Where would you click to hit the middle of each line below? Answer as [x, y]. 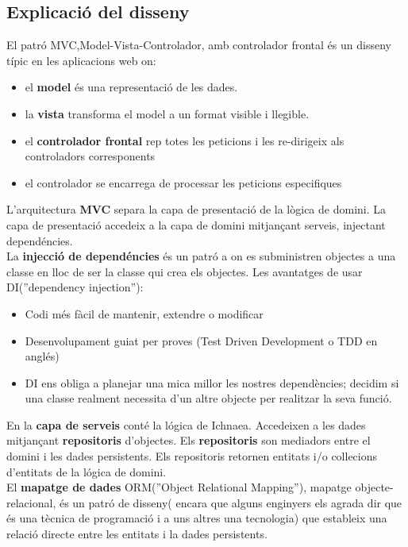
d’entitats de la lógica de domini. [87, 471]
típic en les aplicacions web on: [81, 60]
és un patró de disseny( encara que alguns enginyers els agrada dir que [231, 502]
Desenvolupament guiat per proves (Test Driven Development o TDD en [201, 340]
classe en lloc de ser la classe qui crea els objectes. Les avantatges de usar [185, 271]
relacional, [31, 502]
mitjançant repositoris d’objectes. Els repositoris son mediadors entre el [189, 440]
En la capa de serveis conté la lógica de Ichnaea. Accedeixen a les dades [186, 424]
